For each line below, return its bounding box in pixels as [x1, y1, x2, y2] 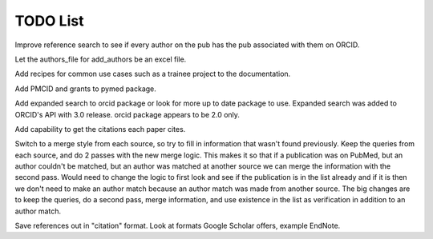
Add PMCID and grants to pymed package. [14, 84, 156, 94]
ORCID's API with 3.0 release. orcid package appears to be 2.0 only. [14, 110, 241, 119]
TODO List [14, 12, 84, 30]
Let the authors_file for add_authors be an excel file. [14, 54, 187, 64]
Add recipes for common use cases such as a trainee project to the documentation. [14, 69, 291, 79]
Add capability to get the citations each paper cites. [14, 124, 186, 133]
